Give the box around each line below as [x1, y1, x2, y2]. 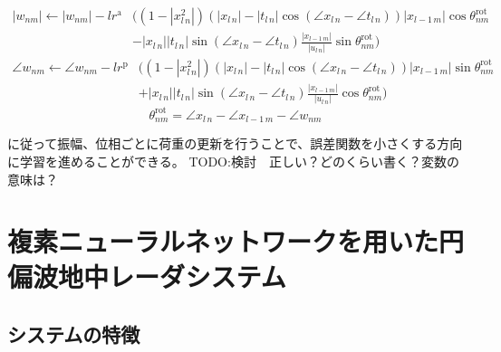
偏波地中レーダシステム [7, 258, 286, 295]
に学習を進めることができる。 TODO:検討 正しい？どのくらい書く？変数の [7, 151, 459, 170]
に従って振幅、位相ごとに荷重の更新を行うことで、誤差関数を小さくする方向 [7, 134, 463, 153]
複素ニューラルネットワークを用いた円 [7, 223, 465, 260]
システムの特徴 [7, 320, 140, 348]
